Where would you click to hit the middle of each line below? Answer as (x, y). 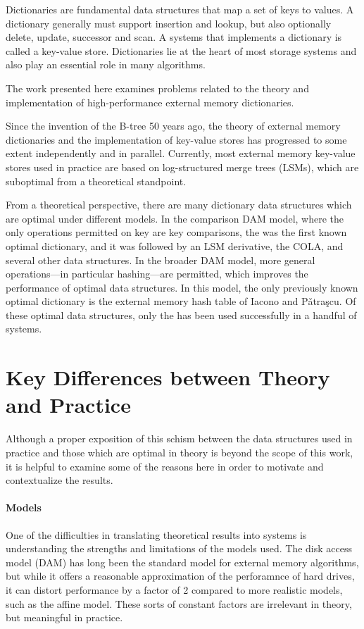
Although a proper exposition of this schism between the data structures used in (179, 438)
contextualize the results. (59, 480)
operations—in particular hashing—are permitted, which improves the (157, 274)
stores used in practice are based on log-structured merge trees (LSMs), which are (182, 167)
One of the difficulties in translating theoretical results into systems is (156, 534)
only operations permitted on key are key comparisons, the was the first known (176, 232)
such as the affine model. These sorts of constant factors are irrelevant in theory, (179, 603)
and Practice (68, 405)
